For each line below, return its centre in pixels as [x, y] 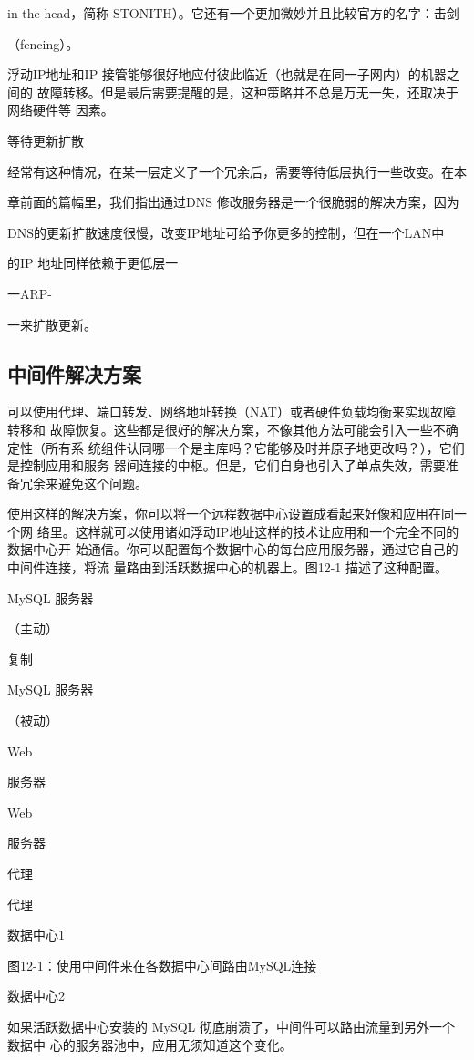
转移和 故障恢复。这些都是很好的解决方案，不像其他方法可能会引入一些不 [227, 429]
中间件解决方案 [74, 373]
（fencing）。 [43, 43]
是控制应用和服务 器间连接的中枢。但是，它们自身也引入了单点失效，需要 [227, 465]
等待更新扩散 [46, 140]
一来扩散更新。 [52, 324]
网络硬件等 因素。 [61, 110]
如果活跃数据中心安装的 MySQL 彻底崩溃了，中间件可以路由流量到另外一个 [231, 1026]
